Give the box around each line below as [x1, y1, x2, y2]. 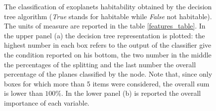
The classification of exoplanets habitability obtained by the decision [4, 1, 212, 11]
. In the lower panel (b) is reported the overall [61, 88, 201, 98]
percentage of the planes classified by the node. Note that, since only [4, 69, 213, 79]
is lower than [4, 88, 43, 98]
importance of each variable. [4, 97, 89, 108]
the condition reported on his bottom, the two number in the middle [4, 49, 212, 59]
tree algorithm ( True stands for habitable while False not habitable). [4, 11, 212, 21]
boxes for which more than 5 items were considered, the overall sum [4, 78, 210, 88]
